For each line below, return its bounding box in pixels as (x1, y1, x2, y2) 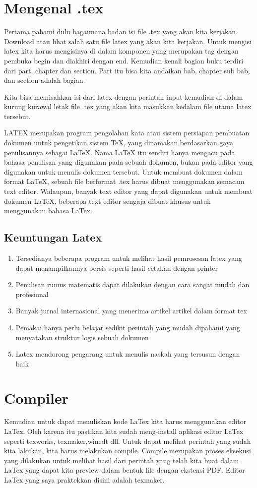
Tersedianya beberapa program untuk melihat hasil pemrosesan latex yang (15, 253, 243, 263)
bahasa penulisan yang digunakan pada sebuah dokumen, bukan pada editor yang (4, 157, 253, 167)
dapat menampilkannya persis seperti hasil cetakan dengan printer (15, 262, 218, 273)
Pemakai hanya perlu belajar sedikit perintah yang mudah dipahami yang (15, 322, 240, 332)
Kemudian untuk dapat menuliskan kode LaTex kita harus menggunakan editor (4, 416, 247, 427)
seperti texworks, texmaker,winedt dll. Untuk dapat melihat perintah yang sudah (4, 435, 251, 446)
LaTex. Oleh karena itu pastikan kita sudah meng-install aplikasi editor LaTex (4, 426, 244, 436)
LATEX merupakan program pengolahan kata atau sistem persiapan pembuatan (4, 127, 250, 138)
